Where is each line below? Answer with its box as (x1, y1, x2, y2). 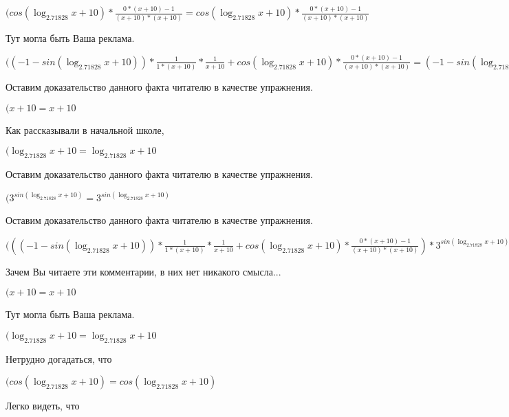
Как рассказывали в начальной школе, (6, 122, 164, 137)
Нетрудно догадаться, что (6, 351, 112, 365)
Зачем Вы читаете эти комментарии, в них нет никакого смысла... (6, 264, 281, 278)
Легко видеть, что (6, 398, 80, 413)
